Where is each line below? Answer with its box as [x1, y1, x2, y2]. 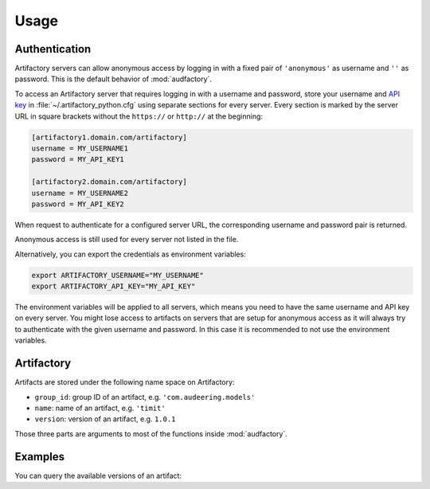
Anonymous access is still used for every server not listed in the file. [14, 235, 239, 244]
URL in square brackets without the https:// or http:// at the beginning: [14, 111, 263, 121]
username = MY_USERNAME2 [31, 188, 129, 198]
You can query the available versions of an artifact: [14, 471, 182, 480]
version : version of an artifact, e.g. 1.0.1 [34, 414, 176, 424]
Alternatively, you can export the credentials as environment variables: [14, 249, 246, 259]
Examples [14, 450, 65, 464]
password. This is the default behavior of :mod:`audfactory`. [14, 74, 213, 84]
